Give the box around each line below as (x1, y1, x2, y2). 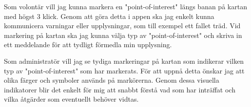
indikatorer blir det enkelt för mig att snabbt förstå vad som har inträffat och (4, 84, 235, 94)
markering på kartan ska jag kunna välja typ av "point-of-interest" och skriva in (4, 30, 242, 40)
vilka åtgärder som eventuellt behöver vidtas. (4, 94, 139, 104)
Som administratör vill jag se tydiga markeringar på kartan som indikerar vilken (4, 55, 244, 66)
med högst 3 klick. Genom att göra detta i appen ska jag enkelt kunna (4, 11, 214, 21)
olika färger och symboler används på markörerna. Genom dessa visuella (4, 75, 219, 85)
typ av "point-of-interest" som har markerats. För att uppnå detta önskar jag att (4, 65, 245, 75)
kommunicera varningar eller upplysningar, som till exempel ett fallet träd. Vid (4, 20, 241, 31)
